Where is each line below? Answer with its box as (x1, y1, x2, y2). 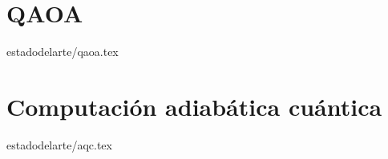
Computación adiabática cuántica (6, 89, 382, 122)
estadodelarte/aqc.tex (6, 136, 112, 153)
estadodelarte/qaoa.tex (6, 43, 119, 60)
